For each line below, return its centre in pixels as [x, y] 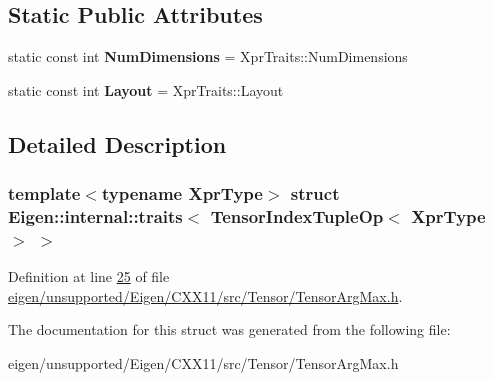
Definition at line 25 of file [89, 276]
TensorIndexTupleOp [297, 216]
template [44, 193]
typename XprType [182, 193]
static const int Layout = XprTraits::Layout [146, 89]
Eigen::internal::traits [95, 216]
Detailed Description [117, 143]
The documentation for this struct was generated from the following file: [229, 329]
